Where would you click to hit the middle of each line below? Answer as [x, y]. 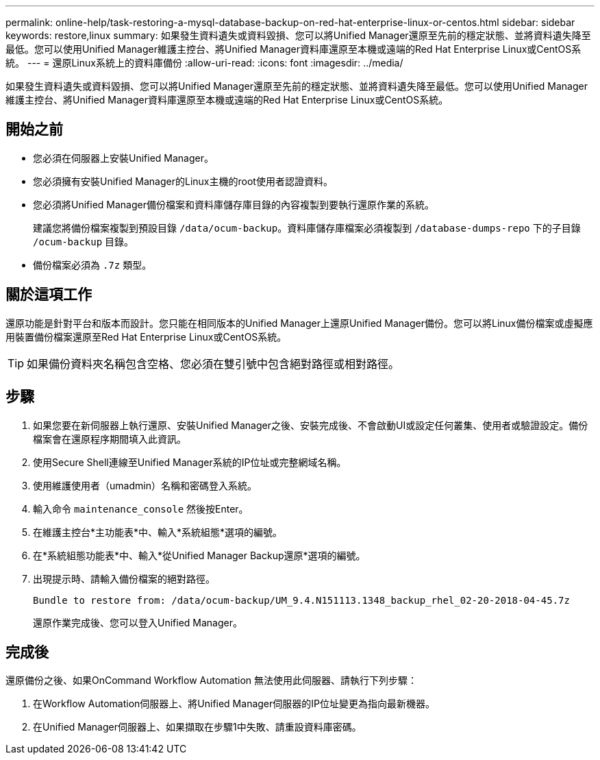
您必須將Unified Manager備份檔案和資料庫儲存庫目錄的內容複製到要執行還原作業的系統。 [234, 204]
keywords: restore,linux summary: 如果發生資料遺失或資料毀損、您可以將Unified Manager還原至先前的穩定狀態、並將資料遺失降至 [298, 35]
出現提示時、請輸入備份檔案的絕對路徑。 [124, 578]
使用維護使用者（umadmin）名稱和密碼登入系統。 [145, 485]
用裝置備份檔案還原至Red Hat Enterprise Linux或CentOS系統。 [146, 336]
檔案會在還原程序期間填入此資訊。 [110, 439]
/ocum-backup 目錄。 [84, 241]
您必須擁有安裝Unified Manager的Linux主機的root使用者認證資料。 [183, 181]
